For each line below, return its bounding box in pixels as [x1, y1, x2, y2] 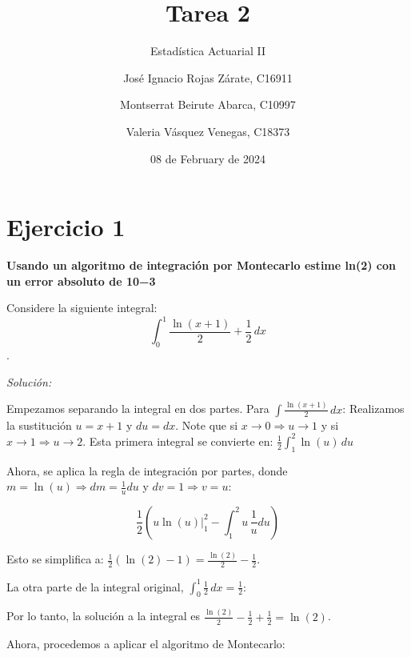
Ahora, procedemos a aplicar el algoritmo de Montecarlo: [6, 635, 285, 651]
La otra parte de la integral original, [6, 578, 184, 595]
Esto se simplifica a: [6, 551, 104, 567]
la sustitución [6, 416, 72, 433]
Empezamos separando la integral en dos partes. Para [6, 400, 269, 417]
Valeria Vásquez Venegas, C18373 [126, 122, 290, 139]
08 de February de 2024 [150, 150, 265, 166]
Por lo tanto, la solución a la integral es [6, 607, 200, 624]
